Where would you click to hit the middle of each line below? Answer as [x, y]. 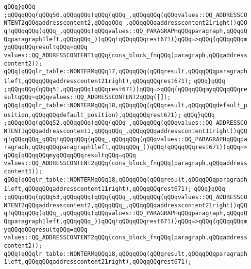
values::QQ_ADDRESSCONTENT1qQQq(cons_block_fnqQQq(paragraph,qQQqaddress [126, 55]
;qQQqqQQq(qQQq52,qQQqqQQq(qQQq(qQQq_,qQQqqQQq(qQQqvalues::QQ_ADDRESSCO [126, 123]
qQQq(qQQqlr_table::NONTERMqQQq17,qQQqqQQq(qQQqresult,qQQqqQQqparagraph [126, 72]
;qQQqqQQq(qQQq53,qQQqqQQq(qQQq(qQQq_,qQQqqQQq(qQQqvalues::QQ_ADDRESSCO [126, 197]
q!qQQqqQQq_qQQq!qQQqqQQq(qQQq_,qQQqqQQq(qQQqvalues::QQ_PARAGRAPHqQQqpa [126, 139]
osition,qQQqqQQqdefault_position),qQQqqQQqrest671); [93, 115]
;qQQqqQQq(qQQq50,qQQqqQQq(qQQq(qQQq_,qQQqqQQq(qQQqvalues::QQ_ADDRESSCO [126, 15]
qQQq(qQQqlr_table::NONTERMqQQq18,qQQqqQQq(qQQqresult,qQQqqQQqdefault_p [126, 105]
